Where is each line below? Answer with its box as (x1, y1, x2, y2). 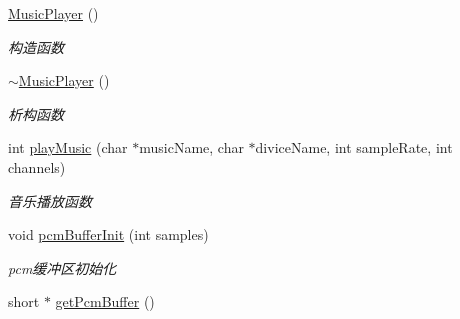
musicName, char (139, 137, 244, 158)
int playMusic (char (8, 137, 128, 158)
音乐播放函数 (8, 190, 92, 211)
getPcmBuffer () (55, 291, 155, 312)
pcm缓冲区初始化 (8, 257, 117, 278)
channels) (8, 156, 66, 177)
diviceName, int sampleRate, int (255, 137, 453, 158)
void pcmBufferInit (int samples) (8, 224, 209, 245)
